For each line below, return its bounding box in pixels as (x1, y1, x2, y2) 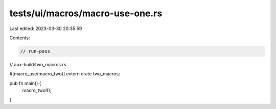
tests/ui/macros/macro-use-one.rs (9, 8, 163, 19)
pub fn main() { (9, 80, 41, 86)
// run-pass (20, 48, 51, 54)
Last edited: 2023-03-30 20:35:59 (9, 25, 82, 32)
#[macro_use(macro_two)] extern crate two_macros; (9, 71, 120, 77)
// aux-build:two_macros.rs (9, 61, 66, 67)
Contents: (9, 35, 30, 41)
